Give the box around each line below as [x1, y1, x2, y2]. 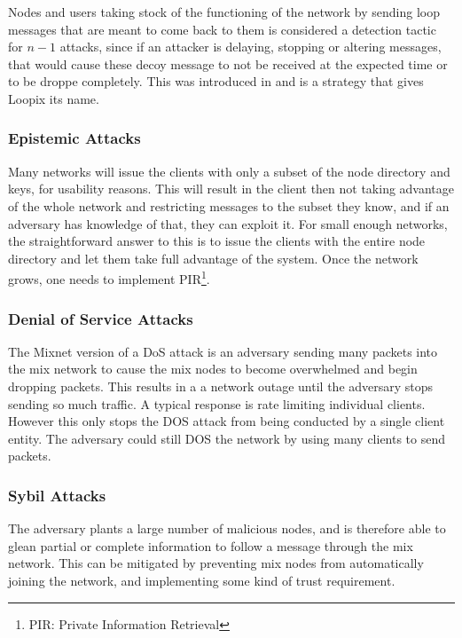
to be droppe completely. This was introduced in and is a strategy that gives [8, 72, 424, 91]
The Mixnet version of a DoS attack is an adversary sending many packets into [8, 342, 438, 360]
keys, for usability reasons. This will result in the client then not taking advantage [8, 179, 455, 198]
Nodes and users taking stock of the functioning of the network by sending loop [8, 3, 440, 20]
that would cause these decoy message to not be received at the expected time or [8, 54, 448, 73]
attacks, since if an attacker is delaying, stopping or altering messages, [59, 37, 442, 56]
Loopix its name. [8, 89, 99, 107]
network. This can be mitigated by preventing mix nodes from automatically [8, 554, 424, 572]
